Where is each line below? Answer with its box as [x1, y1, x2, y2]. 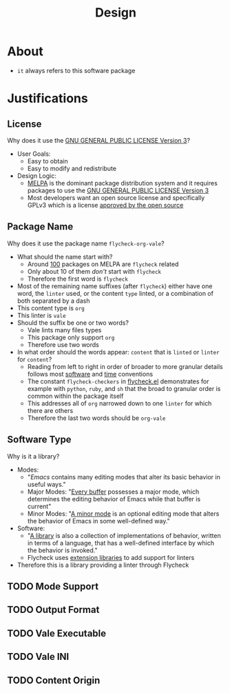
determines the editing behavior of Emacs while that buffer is [27, 494, 201, 503]
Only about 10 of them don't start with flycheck [27, 267, 162, 275]
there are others [27, 406, 74, 414]
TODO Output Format [7, 604, 100, 616]
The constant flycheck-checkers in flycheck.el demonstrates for [27, 377, 209, 385]
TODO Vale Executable [7, 627, 107, 639]
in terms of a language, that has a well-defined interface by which [27, 539, 215, 547]
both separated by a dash [17, 297, 90, 305]
